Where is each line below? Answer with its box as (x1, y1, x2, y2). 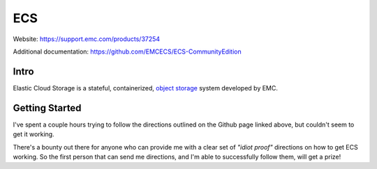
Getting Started (13, 102, 82, 114)
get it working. (13, 130, 55, 138)
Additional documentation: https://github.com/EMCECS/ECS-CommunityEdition (13, 47, 242, 56)
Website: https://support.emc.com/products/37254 (13, 35, 161, 43)
